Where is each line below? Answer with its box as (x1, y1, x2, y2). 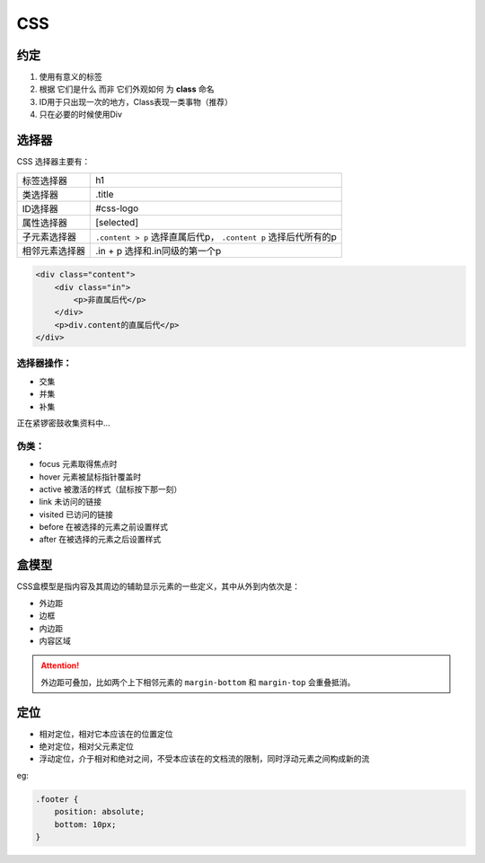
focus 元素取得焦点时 (39, 459, 118, 470)
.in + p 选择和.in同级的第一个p (95, 244, 222, 257)
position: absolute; (54, 806, 145, 817)
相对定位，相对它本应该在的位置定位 (39, 728, 173, 739)
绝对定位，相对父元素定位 (39, 741, 134, 752)
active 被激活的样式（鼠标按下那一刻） (39, 483, 182, 494)
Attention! (40, 660, 80, 671)
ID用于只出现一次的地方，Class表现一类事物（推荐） (39, 96, 234, 107)
